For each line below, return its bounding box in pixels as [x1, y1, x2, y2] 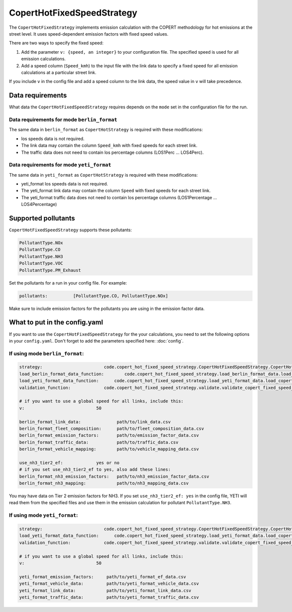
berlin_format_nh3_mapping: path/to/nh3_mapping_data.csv [19, 481, 189, 486]
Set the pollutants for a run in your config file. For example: [9, 280, 128, 286]
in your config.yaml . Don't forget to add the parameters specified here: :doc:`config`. [9, 338, 184, 344]
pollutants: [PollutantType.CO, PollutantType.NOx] [19, 293, 168, 299]
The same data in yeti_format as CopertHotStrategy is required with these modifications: [9, 172, 198, 178]
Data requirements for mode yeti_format [9, 162, 111, 168]
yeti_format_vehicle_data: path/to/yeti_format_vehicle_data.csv [19, 581, 199, 587]
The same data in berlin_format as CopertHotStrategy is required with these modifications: [9, 127, 203, 133]
